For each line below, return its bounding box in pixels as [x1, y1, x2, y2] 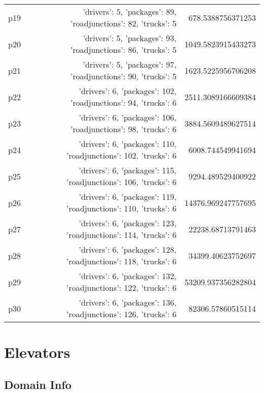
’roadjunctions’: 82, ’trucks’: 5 [70, 17, 177, 29]
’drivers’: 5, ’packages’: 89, [83, 6, 177, 17]
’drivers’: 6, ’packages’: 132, [79, 270, 177, 282]
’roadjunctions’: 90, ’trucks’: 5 [70, 70, 177, 82]
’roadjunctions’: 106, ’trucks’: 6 [66, 176, 177, 188]
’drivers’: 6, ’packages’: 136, [79, 296, 177, 308]
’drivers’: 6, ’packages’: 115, [79, 164, 177, 176]
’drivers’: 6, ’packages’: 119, [79, 191, 177, 202]
